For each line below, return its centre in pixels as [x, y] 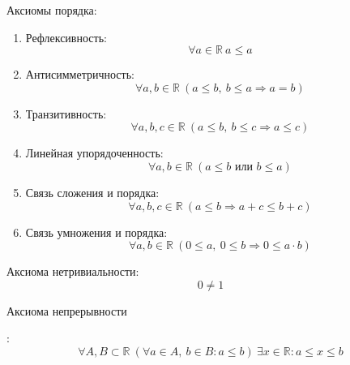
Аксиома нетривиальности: [73, 271]
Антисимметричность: [80, 74]
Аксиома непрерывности [67, 310]
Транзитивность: [66, 113]
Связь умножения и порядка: [96, 232]
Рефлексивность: [66, 37]
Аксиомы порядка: [52, 10]
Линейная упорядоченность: [94, 153]
